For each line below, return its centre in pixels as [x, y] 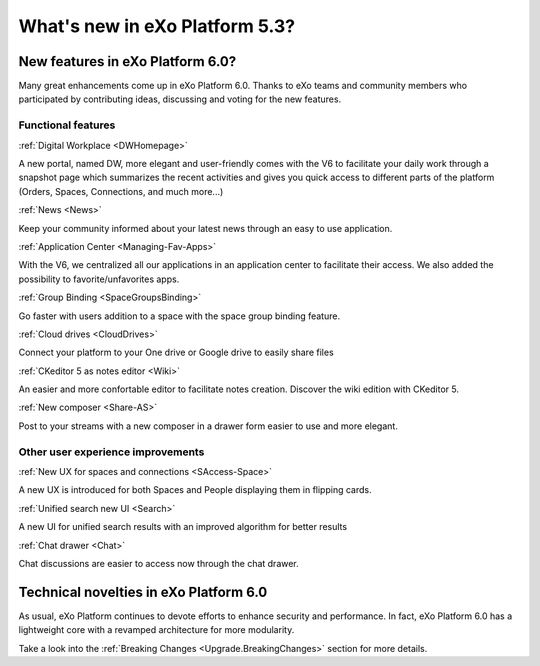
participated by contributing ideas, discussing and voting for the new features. [180, 99]
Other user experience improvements [111, 452]
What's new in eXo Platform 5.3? [157, 26]
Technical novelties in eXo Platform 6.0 [143, 591]
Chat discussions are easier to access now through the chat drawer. [158, 563]
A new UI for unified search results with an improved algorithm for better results [183, 527]
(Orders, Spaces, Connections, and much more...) [121, 191]
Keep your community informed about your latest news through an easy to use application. [205, 228]
